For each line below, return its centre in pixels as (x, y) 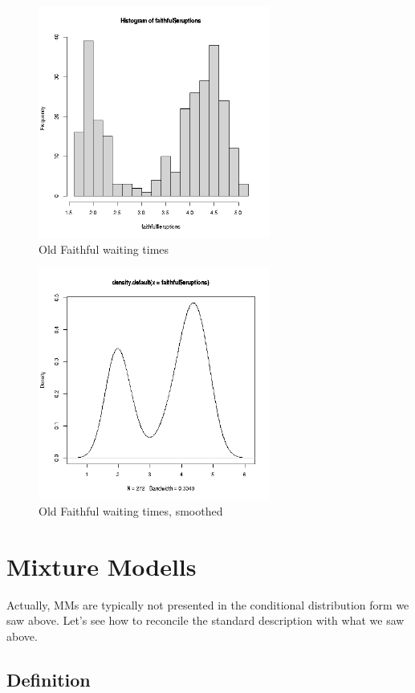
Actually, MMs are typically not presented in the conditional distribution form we (208, 604)
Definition (49, 679)
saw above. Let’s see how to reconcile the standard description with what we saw (205, 620)
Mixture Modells (102, 566)
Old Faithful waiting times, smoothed (131, 510)
